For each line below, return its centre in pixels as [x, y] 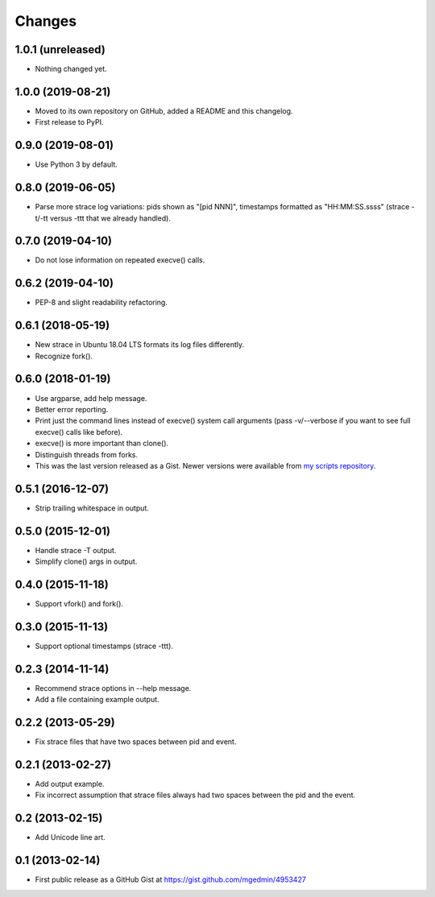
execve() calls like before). [79, 432]
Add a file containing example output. [97, 700]
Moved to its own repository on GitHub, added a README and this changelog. [164, 111]
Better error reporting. [72, 409]
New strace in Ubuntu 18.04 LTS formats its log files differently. [140, 345]
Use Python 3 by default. [77, 164]
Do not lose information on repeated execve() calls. [120, 260]
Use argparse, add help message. [91, 398]
